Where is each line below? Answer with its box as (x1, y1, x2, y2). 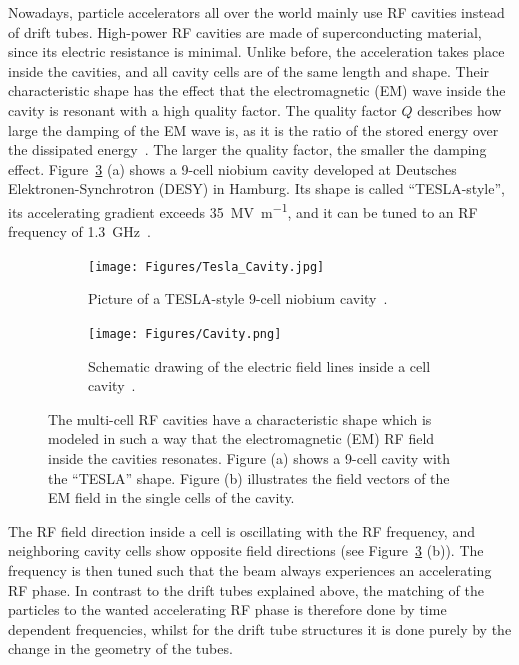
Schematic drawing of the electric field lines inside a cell (88, 355, 431, 376)
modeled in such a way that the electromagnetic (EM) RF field (48, 428, 435, 449)
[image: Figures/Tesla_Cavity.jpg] (88, 259, 325, 274)
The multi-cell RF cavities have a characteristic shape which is (48, 408, 432, 429)
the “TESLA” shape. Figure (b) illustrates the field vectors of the (48, 467, 450, 488)
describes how (417, 99, 502, 120)
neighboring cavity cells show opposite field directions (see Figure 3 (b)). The (8, 540, 484, 561)
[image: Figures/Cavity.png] (88, 327, 282, 342)
